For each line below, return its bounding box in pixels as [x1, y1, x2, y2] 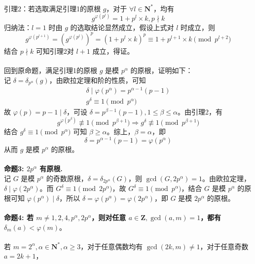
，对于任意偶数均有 [80, 241, 143, 251]
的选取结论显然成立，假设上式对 [70, 22, 174, 32]
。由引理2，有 [178, 107, 223, 117]
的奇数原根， [46, 173, 88, 183]
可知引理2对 [36, 45, 74, 56]
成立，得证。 [92, 45, 134, 56]
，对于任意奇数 [200, 241, 249, 251]
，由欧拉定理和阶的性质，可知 [49, 75, 146, 85]
